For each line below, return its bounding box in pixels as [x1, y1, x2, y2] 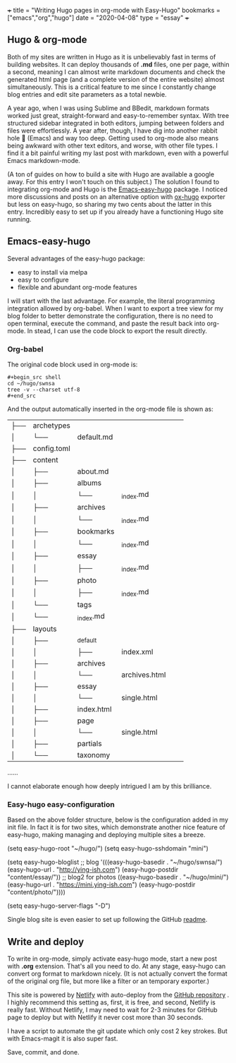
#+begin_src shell [7, 373, 61, 380]
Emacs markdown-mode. [7, 156, 81, 164]
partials [77, 739, 102, 749]
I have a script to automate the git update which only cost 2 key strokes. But [7, 1027, 228, 1035]
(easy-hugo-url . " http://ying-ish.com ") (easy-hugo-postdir [7, 865, 179, 874]
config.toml [32, 443, 70, 453]
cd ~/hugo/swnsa [7, 380, 55, 387]
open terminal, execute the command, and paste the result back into [7, 319, 206, 328]
